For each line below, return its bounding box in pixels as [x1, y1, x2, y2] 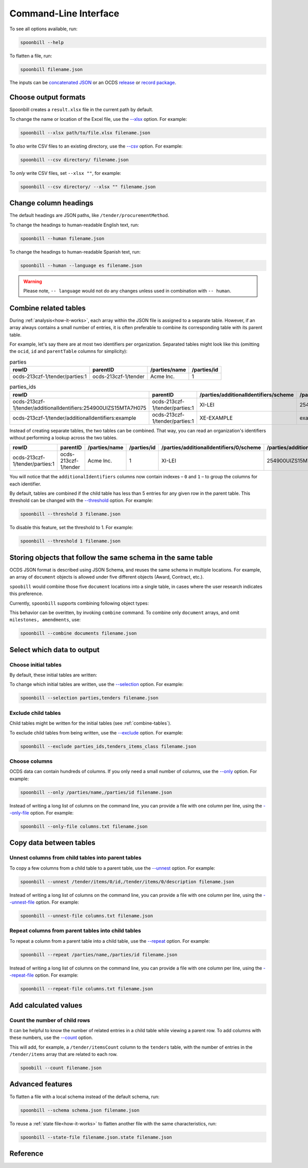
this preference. [9, 590, 43, 597]
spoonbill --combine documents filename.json [20, 631, 137, 636]
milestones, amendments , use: [9, 617, 81, 623]
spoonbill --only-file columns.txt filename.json [20, 823, 148, 829]
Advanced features [9, 1080, 73, 1089]
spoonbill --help [20, 39, 64, 45]
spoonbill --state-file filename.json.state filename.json [20, 1134, 172, 1140]
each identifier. [9, 481, 41, 487]
